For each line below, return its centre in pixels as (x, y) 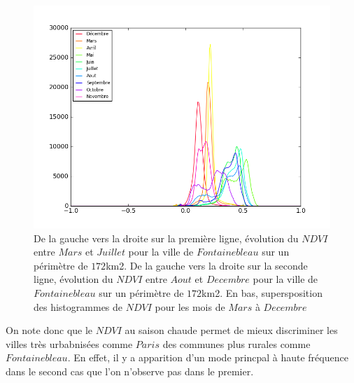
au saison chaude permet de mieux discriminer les (231, 330)
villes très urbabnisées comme (69, 343)
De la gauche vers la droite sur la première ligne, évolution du (166, 238)
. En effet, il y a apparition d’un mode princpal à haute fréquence (208, 357)
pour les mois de (190, 306)
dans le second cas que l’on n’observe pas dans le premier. (130, 371)
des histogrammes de (78, 306)
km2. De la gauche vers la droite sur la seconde (207, 265)
